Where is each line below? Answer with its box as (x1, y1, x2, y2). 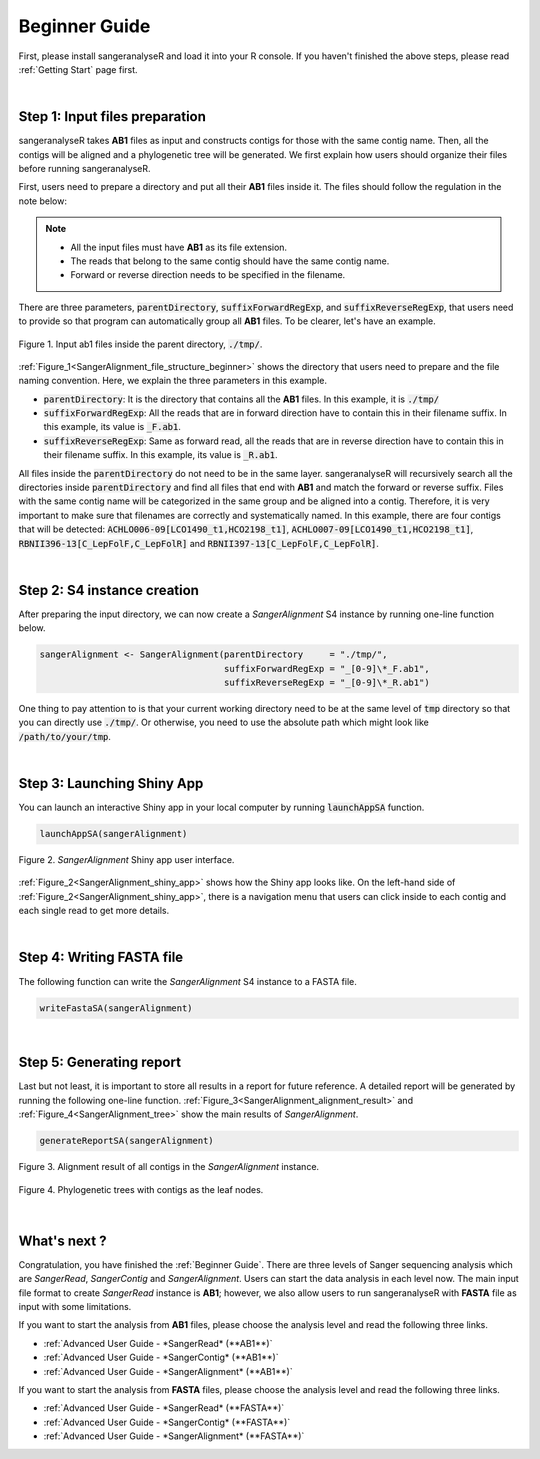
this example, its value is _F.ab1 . (43, 421, 182, 433)
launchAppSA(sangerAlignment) (39, 828, 188, 840)
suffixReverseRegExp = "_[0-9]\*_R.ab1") (223, 677, 430, 689)
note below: (18, 195, 67, 207)
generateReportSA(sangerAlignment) (39, 1135, 214, 1147)
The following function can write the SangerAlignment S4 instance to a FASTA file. (18, 975, 357, 987)
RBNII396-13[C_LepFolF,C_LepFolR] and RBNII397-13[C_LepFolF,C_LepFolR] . (18, 537, 380, 549)
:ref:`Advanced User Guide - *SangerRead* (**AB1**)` (43, 1337, 273, 1349)
